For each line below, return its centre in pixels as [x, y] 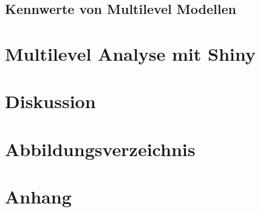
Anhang [38, 197]
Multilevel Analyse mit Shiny [130, 53]
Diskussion [50, 101]
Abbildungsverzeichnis [100, 149]
